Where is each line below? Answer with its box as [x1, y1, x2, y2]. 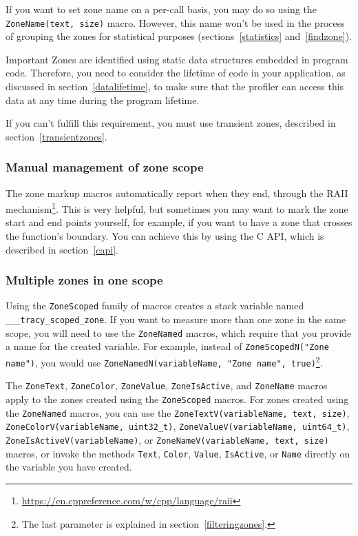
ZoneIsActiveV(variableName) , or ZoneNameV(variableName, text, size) [6, 433, 329, 447]
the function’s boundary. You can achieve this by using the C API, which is [6, 229, 324, 243]
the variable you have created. [6, 460, 132, 474]
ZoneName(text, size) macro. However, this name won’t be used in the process [6, 15, 345, 30]
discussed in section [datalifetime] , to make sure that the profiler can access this [6, 79, 344, 94]
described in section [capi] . [6, 242, 118, 256]
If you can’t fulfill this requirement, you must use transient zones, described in [6, 116, 336, 130]
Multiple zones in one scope [6, 271, 163, 289]
